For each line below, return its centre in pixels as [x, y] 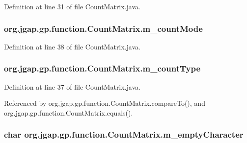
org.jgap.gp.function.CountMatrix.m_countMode [103, 28]
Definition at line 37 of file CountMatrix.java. [72, 86]
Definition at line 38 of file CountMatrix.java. [72, 46]
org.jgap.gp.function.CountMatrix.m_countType [102, 68]
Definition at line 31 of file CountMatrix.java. [72, 6]
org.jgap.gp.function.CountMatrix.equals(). [69, 112]
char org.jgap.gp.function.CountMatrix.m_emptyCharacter [124, 134]
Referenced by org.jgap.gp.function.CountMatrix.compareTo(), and [105, 103]
